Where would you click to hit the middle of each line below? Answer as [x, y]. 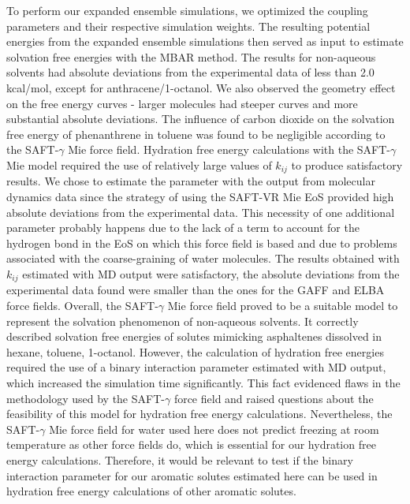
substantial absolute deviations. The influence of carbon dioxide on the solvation [201, 119]
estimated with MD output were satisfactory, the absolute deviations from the [211, 273]
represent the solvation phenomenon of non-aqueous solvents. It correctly [183, 321]
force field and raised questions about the [274, 398]
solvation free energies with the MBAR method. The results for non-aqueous [191, 56]
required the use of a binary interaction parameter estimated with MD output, [196, 367]
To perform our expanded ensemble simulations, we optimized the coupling [187, 10]
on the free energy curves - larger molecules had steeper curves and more [182, 103]
